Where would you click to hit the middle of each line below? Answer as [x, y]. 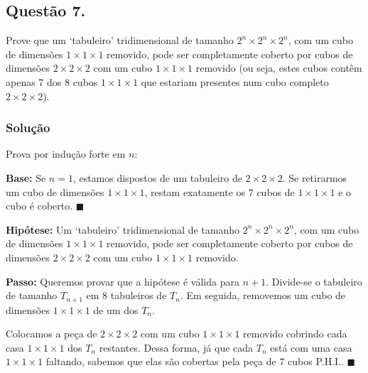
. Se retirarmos [315, 177]
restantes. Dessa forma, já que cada [176, 347]
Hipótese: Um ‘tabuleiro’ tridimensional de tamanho [123, 229]
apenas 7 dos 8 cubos [52, 81]
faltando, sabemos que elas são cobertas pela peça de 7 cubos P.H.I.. [195, 361]
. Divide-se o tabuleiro [314, 281]
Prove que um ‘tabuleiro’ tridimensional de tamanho [120, 40]
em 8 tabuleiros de [126, 295]
